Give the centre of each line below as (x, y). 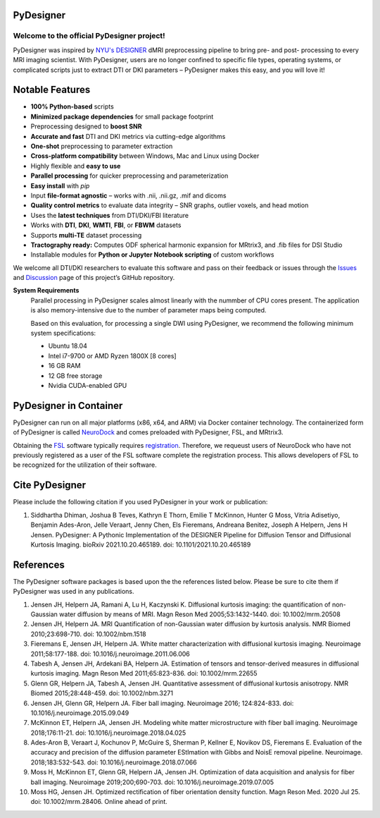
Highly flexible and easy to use (76, 166)
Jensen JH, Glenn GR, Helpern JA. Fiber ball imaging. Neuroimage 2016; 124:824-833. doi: (162, 703)
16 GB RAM (64, 366)
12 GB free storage (75, 376)
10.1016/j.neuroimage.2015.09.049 (80, 713)
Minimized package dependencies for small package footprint (122, 116)
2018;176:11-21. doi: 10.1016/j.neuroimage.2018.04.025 (108, 733)
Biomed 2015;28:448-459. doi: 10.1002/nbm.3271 (102, 693)
